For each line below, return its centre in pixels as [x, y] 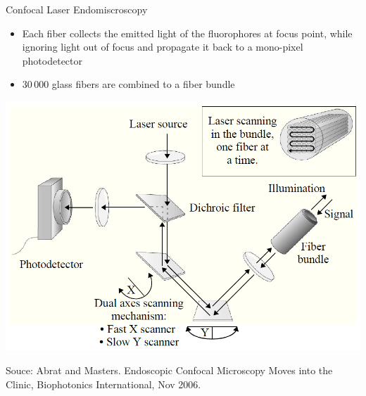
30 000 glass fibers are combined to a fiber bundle [128, 84]
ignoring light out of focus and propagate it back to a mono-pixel [163, 47]
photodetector [52, 60]
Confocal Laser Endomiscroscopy [77, 9]
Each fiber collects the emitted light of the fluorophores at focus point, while [187, 33]
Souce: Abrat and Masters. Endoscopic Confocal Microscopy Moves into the [169, 370]
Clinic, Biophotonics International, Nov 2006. [103, 384]
